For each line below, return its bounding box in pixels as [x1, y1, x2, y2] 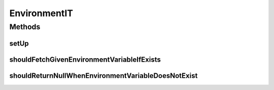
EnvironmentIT [9, 8, 74, 19]
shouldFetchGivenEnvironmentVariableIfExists [9, 55, 161, 64]
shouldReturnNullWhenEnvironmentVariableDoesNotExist [9, 71, 198, 80]
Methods [9, 22, 41, 31]
